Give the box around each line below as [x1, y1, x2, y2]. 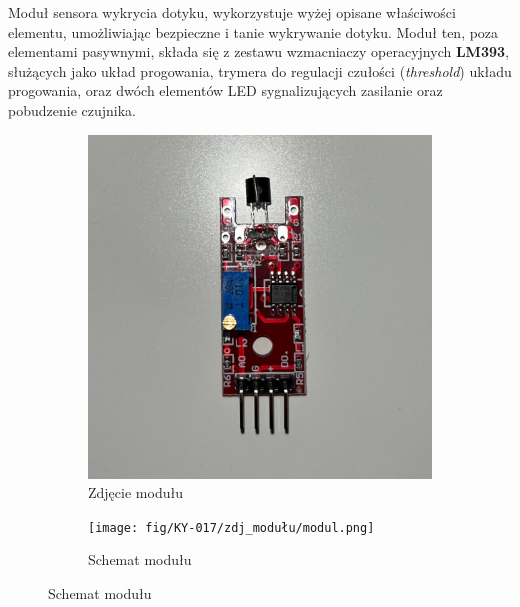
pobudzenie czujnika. [8, 99, 136, 120]
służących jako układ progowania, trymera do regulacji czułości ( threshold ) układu [8, 60, 512, 81]
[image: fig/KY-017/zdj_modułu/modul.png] [88, 520, 375, 535]
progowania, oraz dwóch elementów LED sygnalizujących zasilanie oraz [8, 80, 443, 101]
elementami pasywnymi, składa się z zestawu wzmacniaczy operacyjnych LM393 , [8, 41, 509, 62]
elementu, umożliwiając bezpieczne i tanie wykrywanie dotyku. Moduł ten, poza [8, 21, 499, 42]
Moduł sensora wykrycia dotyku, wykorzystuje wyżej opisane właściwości [8, 2, 456, 22]
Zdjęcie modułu [88, 482, 183, 503]
